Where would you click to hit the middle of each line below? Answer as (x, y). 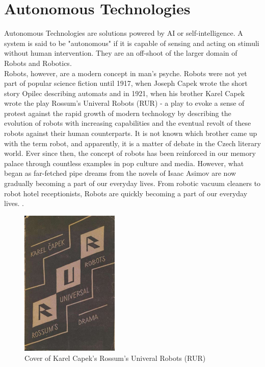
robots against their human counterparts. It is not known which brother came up (131, 133)
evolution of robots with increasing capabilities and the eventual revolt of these (128, 123)
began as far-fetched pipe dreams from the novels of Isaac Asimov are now (120, 173)
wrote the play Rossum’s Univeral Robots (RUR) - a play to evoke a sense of (124, 103)
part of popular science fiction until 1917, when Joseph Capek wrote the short (126, 83)
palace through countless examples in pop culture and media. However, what (124, 163)
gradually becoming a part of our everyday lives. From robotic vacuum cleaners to (132, 183)
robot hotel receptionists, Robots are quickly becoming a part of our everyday (126, 193)
